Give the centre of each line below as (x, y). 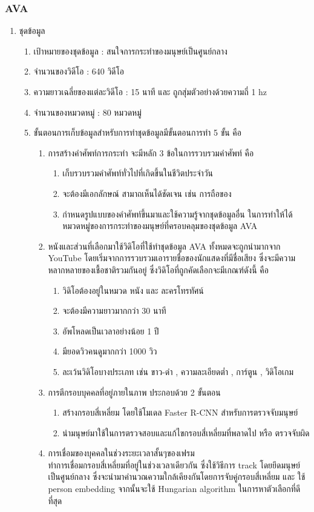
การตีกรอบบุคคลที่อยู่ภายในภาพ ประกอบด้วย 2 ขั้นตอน (134, 392)
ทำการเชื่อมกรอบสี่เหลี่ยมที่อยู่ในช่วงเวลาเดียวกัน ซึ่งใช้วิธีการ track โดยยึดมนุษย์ (174, 464)
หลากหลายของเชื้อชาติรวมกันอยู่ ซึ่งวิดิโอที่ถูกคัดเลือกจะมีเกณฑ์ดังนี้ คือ (158, 269)
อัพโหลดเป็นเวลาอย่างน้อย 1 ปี (111, 331)
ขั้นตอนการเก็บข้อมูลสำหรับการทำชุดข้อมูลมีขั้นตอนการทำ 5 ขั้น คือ (137, 132)
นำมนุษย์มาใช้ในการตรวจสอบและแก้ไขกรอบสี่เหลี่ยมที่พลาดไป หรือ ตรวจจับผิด (186, 432)
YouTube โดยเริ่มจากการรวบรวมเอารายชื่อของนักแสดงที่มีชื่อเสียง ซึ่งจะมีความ (172, 258)
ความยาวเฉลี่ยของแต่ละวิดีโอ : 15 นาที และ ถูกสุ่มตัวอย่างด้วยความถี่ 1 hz (150, 91)
